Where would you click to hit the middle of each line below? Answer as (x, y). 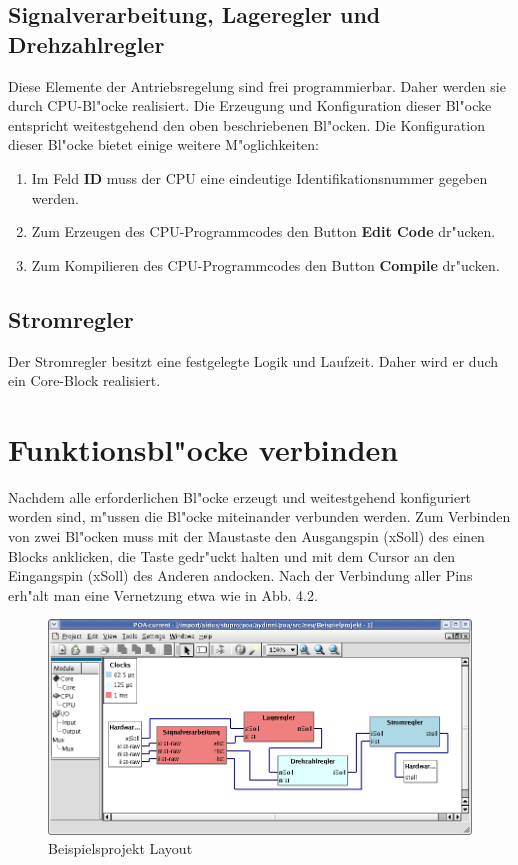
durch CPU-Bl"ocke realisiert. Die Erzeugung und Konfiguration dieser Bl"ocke (250, 105)
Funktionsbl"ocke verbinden (203, 448)
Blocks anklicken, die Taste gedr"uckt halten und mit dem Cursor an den (232, 555)
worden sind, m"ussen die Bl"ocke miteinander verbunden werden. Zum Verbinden (259, 516)
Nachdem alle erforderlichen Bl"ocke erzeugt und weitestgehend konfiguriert (240, 496)
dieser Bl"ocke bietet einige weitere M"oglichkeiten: (163, 144)
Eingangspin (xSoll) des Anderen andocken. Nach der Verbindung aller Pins (240, 575)
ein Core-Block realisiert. (84, 380)
